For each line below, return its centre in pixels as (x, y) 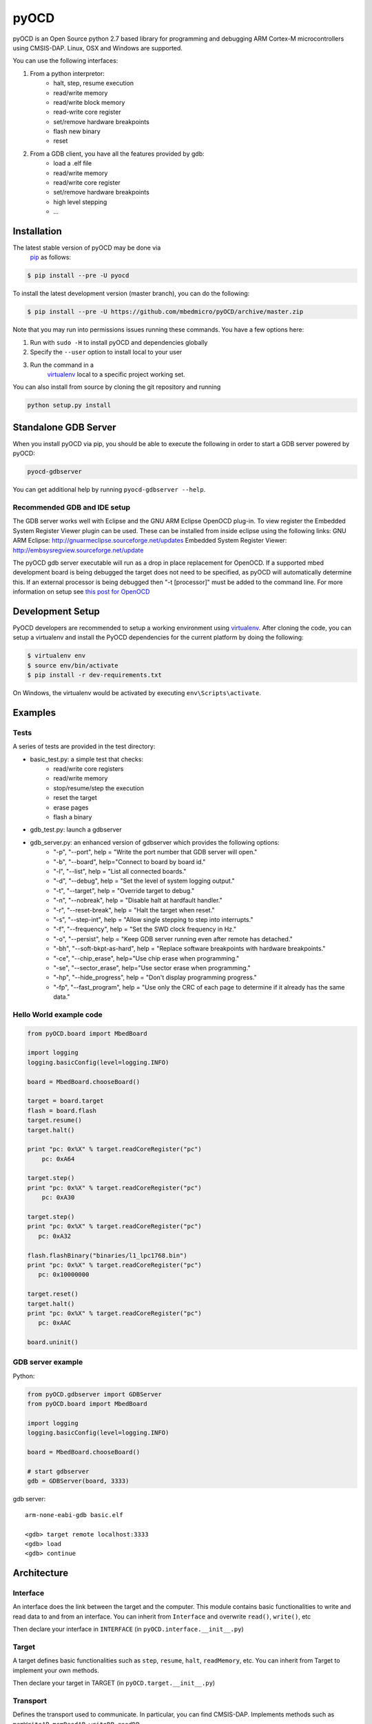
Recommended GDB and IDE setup (72, 507)
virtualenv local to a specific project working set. (116, 374)
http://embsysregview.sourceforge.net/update (78, 550)
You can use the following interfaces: (65, 61)
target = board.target (65, 1101)
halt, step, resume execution (94, 83)
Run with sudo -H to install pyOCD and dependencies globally (119, 342)
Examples (34, 713)
